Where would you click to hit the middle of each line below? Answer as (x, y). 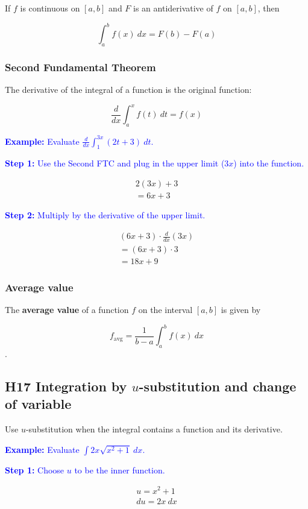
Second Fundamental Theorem (80, 67)
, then (269, 8)
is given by (241, 310)
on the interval (165, 310)
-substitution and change (218, 386)
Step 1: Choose (35, 469)
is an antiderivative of (173, 8)
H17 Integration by (66, 386)
